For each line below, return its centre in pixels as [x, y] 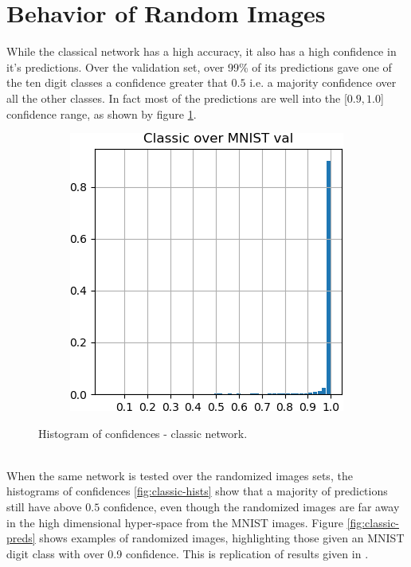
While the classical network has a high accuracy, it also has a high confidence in [202, 51]
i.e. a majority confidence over [323, 82]
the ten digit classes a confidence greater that [117, 82]
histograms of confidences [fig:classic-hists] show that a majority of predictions [197, 491]
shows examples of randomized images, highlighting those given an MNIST [222, 538]
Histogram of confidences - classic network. [143, 433]
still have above [44, 507]
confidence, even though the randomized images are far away [251, 507]
